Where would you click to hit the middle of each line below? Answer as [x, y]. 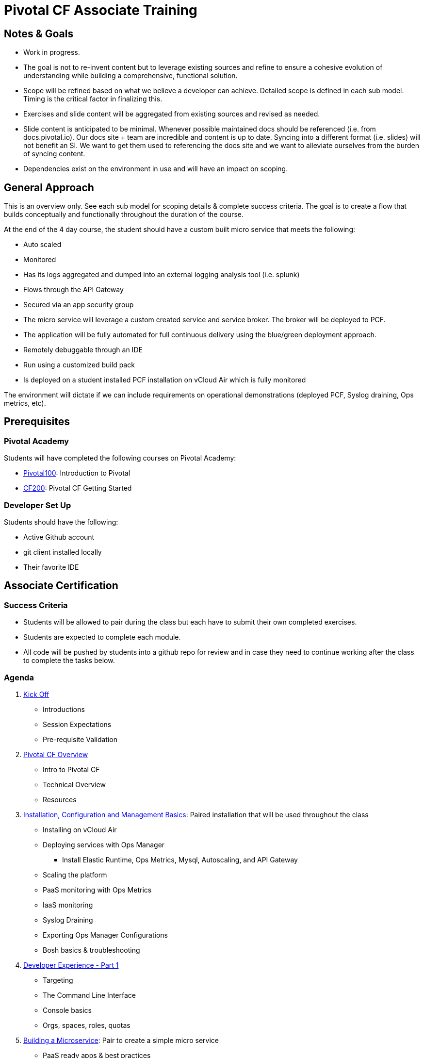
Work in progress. [52, 52]
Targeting [58, 980]
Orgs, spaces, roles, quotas [87, 1025]
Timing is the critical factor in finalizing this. [93, 99]
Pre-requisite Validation [80, 739]
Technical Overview [74, 784]
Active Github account [59, 537]
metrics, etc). [25, 403]
